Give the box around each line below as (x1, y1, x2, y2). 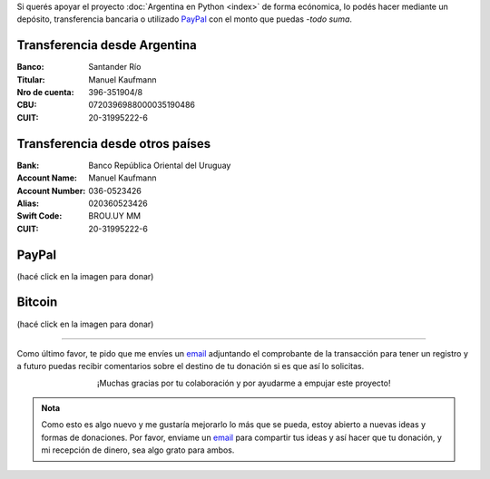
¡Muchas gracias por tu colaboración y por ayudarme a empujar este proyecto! (96, 377, 391, 388)
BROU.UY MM (88, 210, 142, 221)
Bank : (16, 160, 40, 171)
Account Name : (16, 172, 77, 183)
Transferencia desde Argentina (16, 37, 197, 54)
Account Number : (16, 185, 86, 196)
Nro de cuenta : (16, 87, 74, 98)
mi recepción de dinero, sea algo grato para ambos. (41, 445, 235, 455)
